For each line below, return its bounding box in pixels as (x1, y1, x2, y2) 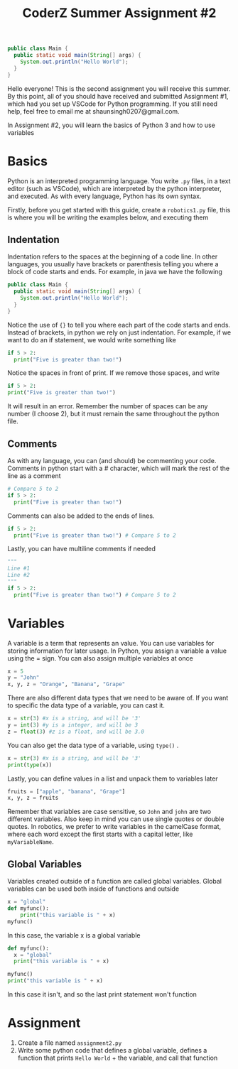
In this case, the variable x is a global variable (7, 930, 141, 939)
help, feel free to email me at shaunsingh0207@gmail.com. (7, 107, 180, 115)
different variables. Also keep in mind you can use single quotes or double (7, 815, 225, 823)
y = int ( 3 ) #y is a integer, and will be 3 (7, 722, 139, 729)
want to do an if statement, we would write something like (7, 335, 176, 344)
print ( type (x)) (7, 761, 53, 769)
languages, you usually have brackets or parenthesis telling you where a (7, 260, 219, 268)
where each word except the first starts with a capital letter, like (7, 830, 193, 839)
